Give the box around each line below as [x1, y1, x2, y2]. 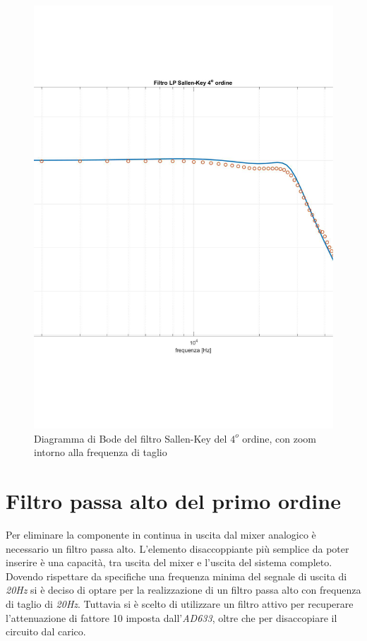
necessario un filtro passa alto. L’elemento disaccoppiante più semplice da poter [6, 541, 349, 556]
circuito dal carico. [6, 624, 86, 639]
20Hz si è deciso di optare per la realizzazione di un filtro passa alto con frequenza [6, 582, 361, 597]
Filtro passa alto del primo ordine [6, 486, 341, 515]
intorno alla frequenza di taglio [34, 445, 167, 460]
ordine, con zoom [242, 431, 316, 445]
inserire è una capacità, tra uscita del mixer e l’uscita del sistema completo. [6, 555, 332, 570]
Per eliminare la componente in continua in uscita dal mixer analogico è [6, 527, 316, 541]
